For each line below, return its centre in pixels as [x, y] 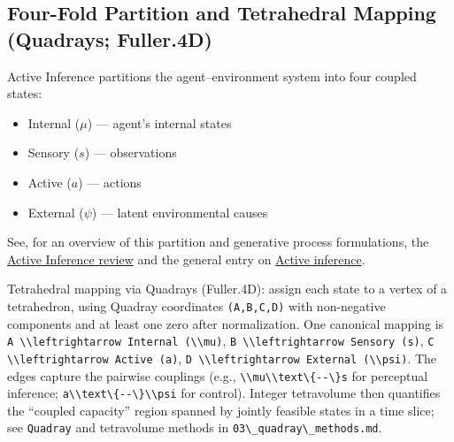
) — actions [110, 182]
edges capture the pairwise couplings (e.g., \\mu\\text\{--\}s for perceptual [218, 375]
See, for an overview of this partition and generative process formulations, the [218, 242]
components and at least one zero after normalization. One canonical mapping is [226, 323]
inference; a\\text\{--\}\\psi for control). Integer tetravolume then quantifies [224, 393]
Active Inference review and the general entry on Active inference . [186, 259]
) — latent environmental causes [180, 212]
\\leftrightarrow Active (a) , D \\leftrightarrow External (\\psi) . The [222, 358]
